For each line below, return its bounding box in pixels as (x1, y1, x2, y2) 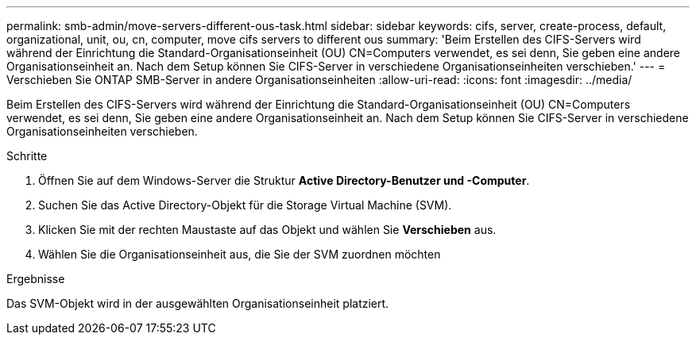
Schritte (6, 149, 48, 163)
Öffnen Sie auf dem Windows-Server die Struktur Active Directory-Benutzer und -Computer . (38, 174, 530, 187)
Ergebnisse (6, 272, 65, 285)
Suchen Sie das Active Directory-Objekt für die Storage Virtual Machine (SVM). (38, 198, 452, 212)
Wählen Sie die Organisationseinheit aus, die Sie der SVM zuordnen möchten (38, 247, 441, 261)
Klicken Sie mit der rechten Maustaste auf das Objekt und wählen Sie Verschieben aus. (38, 223, 497, 236)
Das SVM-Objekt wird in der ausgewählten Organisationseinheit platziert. (6, 297, 389, 310)
